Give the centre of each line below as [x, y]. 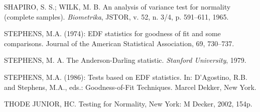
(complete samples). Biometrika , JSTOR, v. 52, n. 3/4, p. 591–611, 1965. [116, 16]
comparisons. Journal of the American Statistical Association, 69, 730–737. [119, 43]
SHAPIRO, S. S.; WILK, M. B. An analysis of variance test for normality [117, 7]
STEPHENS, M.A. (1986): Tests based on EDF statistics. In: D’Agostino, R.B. [126, 77]
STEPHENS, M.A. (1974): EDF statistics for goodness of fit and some [112, 33]
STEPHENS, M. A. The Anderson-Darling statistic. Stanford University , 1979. [125, 60]
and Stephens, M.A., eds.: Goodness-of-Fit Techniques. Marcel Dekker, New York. [130, 87]
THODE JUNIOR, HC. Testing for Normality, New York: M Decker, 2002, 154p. [128, 104]
